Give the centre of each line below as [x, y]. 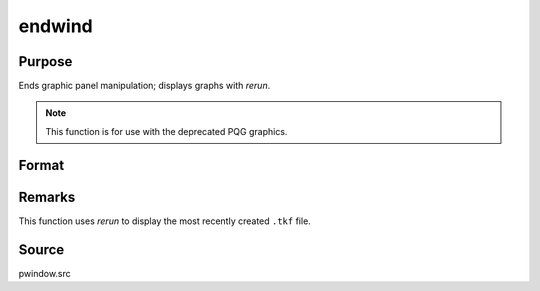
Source [41, 249]
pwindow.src [45, 273]
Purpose [45, 61]
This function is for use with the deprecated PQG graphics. [166, 131]
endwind [56, 26]
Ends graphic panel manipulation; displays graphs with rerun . [144, 86]
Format [41, 165]
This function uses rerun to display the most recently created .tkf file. [165, 221]
